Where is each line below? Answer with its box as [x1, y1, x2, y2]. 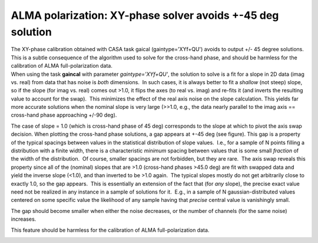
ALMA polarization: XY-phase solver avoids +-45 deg [11, 9, 279, 22]
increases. [11, 215, 37, 223]
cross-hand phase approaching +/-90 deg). [11, 112, 117, 119]
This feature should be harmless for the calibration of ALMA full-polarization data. [11, 227, 210, 234]
